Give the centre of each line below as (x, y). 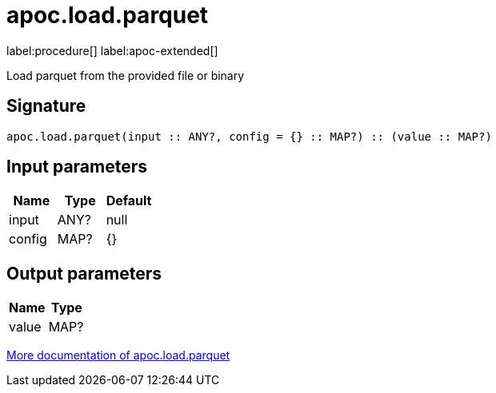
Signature (46, 106)
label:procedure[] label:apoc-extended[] (112, 50)
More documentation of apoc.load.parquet (118, 355)
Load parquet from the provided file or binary (126, 75)
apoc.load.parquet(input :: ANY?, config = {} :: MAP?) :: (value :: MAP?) (249, 136)
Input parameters (77, 167)
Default (129, 201)
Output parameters (84, 273)
